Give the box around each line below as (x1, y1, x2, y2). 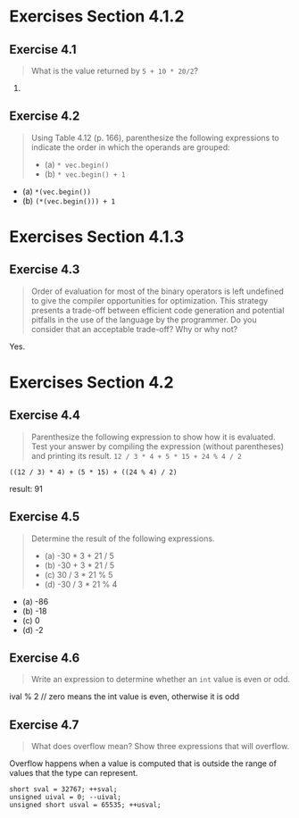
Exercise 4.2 (9, 109, 80, 124)
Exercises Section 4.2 (9, 372, 174, 392)
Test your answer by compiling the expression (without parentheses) (30, 440, 284, 452)
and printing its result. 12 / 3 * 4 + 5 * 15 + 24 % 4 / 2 (30, 450, 243, 461)
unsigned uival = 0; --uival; (9, 793, 122, 802)
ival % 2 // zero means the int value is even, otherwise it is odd (9, 691, 240, 702)
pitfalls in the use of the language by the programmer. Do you (30, 314, 257, 325)
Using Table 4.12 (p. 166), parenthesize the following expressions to (30, 132, 279, 143)
